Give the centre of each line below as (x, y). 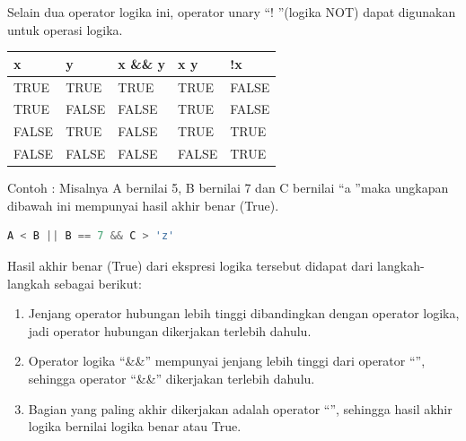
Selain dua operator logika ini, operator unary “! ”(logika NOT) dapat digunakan (232, 12)
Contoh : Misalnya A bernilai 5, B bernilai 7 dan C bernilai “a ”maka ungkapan (228, 188)
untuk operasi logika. (65, 29)
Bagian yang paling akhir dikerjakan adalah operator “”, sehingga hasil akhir (240, 408)
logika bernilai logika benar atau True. (135, 426)
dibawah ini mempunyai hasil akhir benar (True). (143, 205)
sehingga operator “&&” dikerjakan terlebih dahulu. (171, 378)
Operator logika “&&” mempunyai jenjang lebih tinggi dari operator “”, (227, 361)
